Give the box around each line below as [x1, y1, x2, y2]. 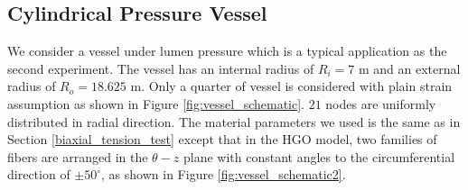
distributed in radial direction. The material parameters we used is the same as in [7, 112, 461, 131]
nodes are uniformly [325, 94, 436, 113]
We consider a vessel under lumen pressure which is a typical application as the [7, 41, 447, 60]
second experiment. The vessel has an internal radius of [7, 59, 314, 77]
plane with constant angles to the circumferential [183, 147, 455, 166]
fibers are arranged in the [7, 147, 148, 166]
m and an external [359, 59, 461, 77]
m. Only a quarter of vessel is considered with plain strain [130, 77, 453, 95]
